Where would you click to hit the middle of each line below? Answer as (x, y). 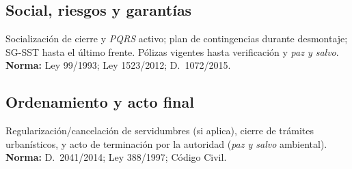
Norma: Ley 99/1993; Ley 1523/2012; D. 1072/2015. (118, 65)
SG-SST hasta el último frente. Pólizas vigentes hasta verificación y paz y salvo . (172, 51)
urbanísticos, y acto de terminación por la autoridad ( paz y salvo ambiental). (166, 143)
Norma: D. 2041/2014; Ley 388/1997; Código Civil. (116, 157)
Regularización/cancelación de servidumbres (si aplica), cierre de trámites (160, 130)
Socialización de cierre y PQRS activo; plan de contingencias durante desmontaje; (177, 39)
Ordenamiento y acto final (100, 102)
